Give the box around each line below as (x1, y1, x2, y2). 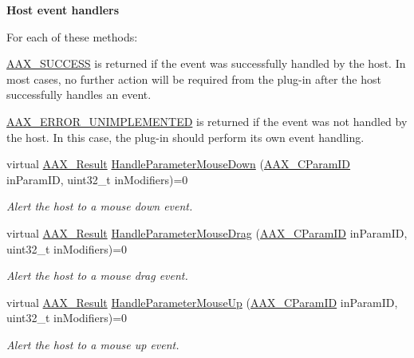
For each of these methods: (6, 28, 138, 45)
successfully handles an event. (6, 86, 152, 103)
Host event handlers (6, 2, 120, 18)
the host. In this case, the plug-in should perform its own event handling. (6, 128, 365, 145)
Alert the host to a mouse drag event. (6, 267, 188, 284)
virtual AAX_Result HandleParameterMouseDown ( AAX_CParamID (6, 155, 351, 172)
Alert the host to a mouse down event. (6, 198, 193, 214)
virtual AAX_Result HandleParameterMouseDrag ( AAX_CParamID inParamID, (6, 224, 408, 241)
